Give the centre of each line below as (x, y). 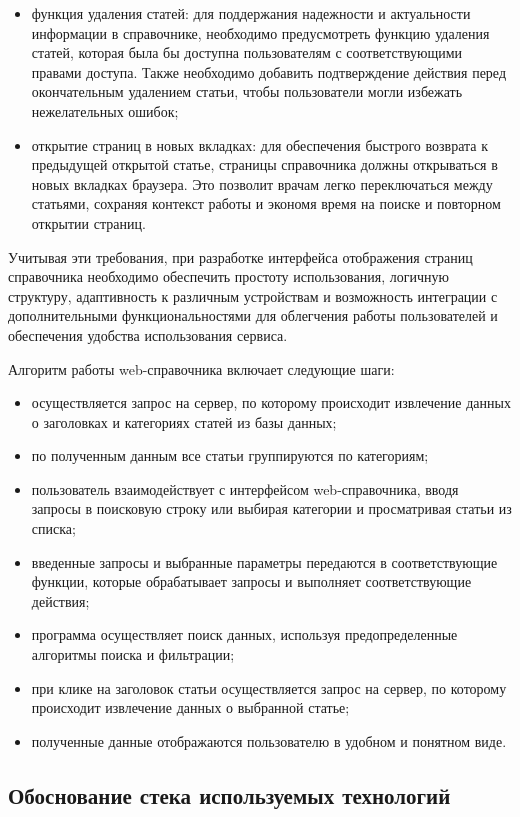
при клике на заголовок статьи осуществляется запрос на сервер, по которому (269, 687)
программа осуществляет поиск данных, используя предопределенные (244, 634)
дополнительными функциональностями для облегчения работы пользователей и (253, 315)
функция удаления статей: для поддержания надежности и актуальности (251, 13)
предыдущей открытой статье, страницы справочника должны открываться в (264, 164)
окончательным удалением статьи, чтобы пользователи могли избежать (247, 91)
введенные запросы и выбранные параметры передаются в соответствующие (264, 561)
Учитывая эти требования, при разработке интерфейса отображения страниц (240, 256)
